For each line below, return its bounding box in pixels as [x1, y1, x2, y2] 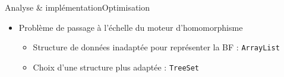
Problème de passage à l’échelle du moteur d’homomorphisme [18, 21, 243, 33]
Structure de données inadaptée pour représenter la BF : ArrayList [33, 41, 280, 53]
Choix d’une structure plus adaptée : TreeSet [33, 60, 200, 73]
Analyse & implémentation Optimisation [5, 1, 150, 13]
